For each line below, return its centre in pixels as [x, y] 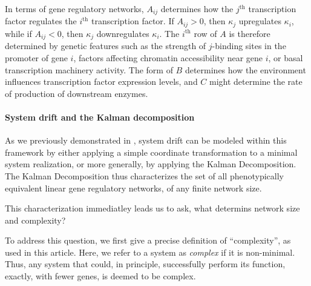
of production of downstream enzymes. [77, 93]
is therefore [250, 33]
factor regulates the [41, 21]
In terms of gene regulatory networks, [74, 8]
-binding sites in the [249, 46]
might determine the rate [256, 81]
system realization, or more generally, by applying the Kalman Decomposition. [151, 164]
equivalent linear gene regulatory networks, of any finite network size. [133, 188]
